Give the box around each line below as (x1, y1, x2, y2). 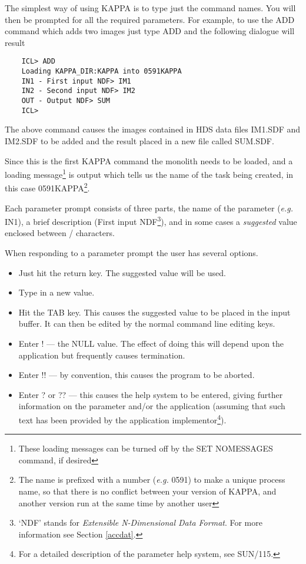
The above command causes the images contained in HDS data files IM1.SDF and (5, 123, 301, 135)
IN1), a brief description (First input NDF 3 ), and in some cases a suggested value (5, 214, 297, 227)
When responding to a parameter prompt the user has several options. (5, 247, 258, 259)
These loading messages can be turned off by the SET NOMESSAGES (18, 442, 273, 454)
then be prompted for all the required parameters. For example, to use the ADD (5, 13, 295, 25)
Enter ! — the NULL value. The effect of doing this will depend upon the (18, 337, 284, 349)
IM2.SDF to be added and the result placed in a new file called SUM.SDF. (5, 134, 274, 147)
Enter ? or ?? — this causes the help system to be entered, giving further (18, 388, 283, 400)
